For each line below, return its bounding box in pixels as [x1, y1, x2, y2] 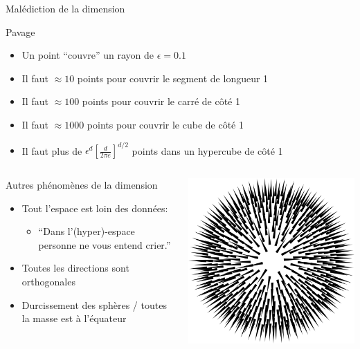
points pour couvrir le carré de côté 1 [82, 94, 240, 109]
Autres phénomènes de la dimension [6, 178, 158, 192]
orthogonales [21, 274, 75, 289]
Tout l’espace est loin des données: [21, 200, 168, 215]
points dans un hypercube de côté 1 [132, 143, 283, 158]
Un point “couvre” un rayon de [21, 48, 154, 62]
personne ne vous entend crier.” [38, 237, 171, 252]
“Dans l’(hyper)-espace [38, 224, 135, 238]
